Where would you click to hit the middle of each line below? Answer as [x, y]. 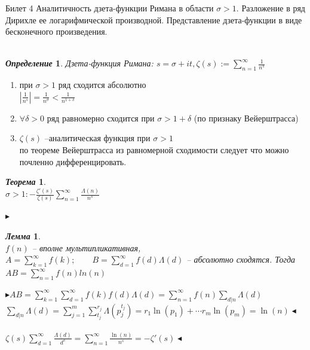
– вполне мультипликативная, [86, 247]
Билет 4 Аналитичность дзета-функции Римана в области [110, 8]
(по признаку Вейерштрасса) [246, 118]
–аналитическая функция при [97, 138]
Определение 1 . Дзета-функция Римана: [79, 63]
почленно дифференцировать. [73, 161]
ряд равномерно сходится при [101, 118]
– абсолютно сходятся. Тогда [241, 259]
